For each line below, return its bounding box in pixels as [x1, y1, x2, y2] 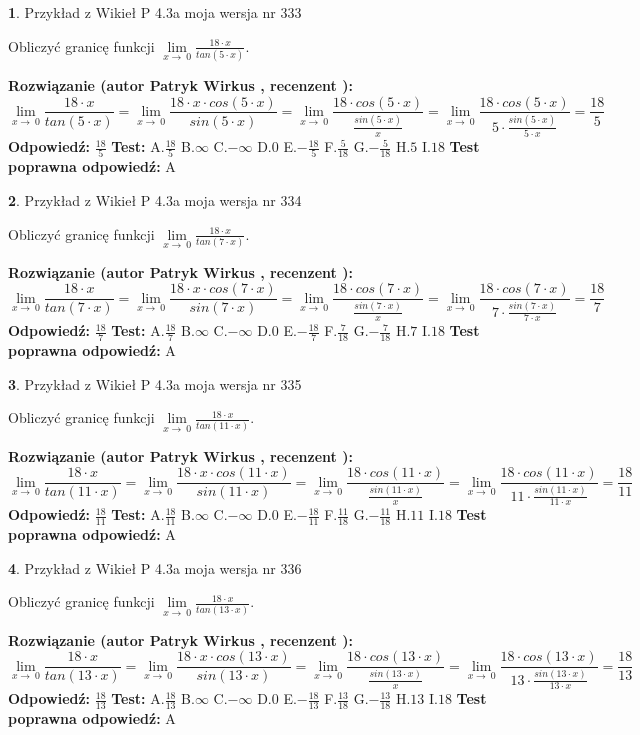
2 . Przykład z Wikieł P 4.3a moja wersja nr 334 [8, 189, 302, 210]
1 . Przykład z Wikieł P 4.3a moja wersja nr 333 [8, 2, 302, 22]
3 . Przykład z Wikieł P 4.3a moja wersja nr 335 [8, 373, 302, 394]
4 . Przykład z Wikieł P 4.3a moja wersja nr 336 [8, 557, 302, 578]
